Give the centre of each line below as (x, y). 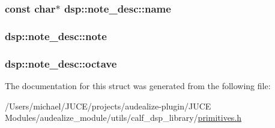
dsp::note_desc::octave (61, 63)
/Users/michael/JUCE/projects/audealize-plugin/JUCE (108, 106)
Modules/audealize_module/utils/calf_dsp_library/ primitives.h (123, 118)
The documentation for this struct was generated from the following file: (138, 85)
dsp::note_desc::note (56, 36)
